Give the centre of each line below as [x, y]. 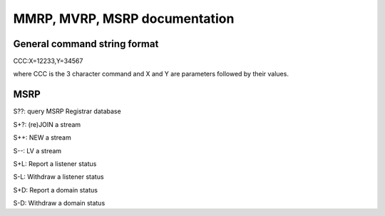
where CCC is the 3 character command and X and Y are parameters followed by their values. [151, 74]
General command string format [86, 44]
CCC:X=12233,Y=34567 [48, 61]
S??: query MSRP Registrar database [67, 111]
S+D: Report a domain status [55, 190]
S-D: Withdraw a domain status [59, 203]
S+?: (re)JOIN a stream [47, 124]
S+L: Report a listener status [55, 163]
